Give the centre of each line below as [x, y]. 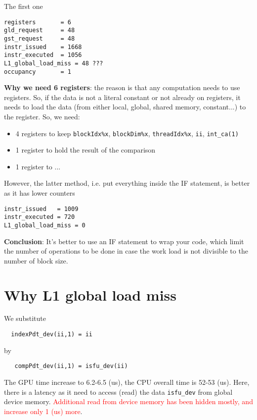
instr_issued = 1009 [41, 209]
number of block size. [36, 260]
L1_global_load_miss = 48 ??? [54, 63]
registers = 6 [38, 22]
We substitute [25, 318]
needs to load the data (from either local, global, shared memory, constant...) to [125, 107]
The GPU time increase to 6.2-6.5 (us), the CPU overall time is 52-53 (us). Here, [127, 382]
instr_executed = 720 [40, 217]
